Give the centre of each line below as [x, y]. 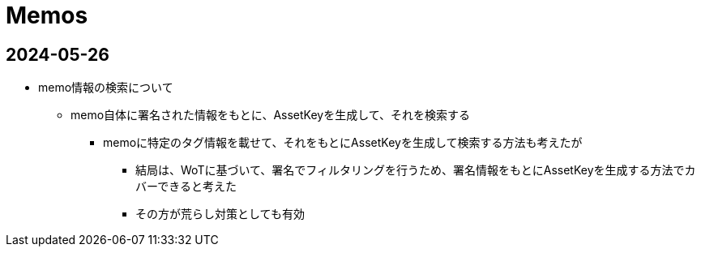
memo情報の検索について [106, 88]
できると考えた [197, 187]
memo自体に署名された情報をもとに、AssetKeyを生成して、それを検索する [271, 115]
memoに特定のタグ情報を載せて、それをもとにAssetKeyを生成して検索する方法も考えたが [343, 143]
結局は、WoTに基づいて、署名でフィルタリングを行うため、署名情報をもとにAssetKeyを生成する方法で [410, 170]
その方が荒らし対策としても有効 [220, 214]
